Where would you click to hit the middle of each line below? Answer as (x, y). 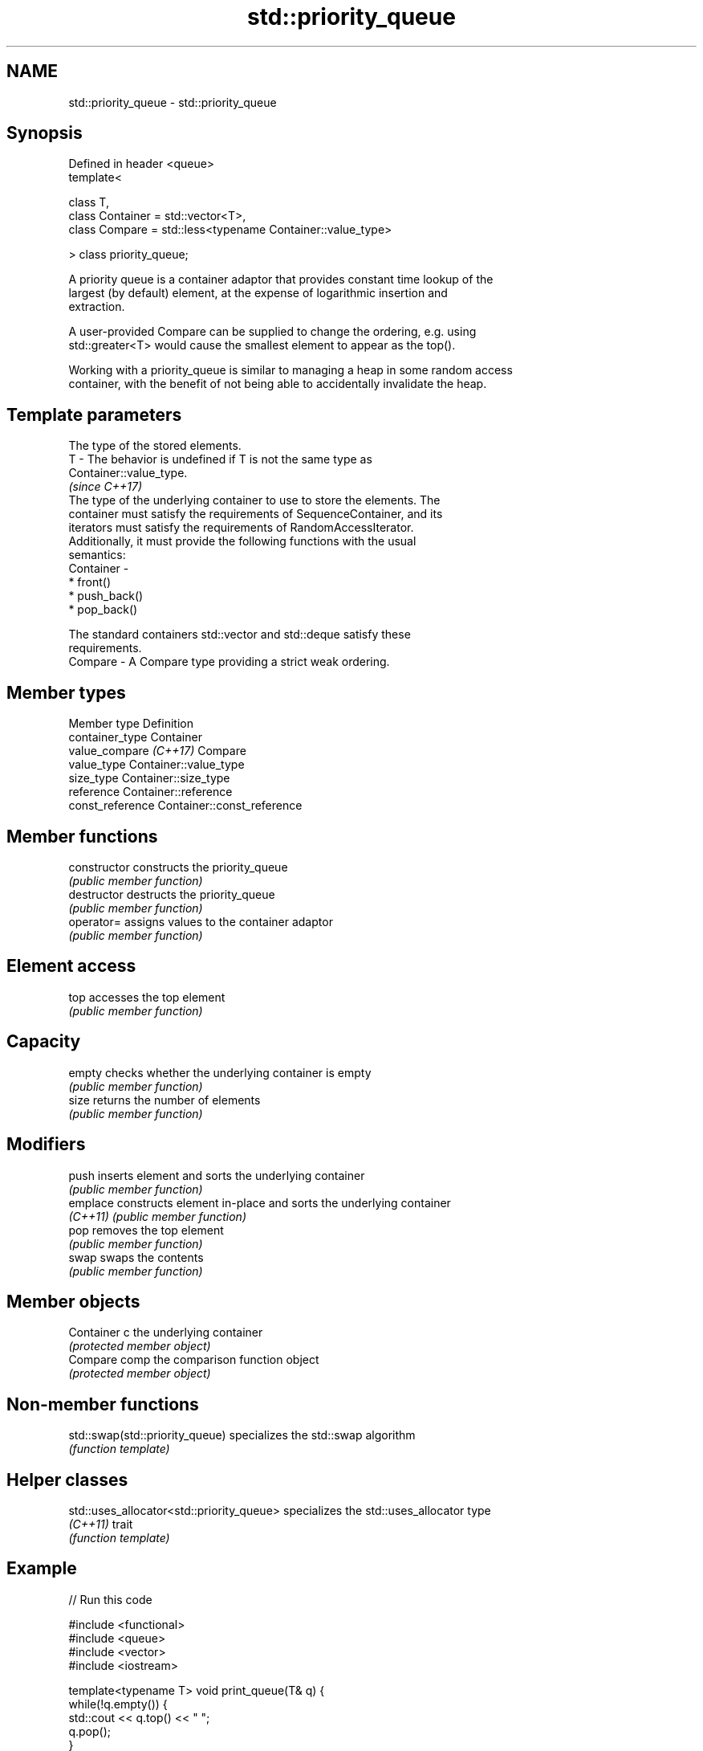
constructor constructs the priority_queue (178, 867)
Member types (66, 692)
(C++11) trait (101, 1524)
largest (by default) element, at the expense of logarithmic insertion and (258, 293)
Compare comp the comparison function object (194, 1360)
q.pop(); (89, 1731)
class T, (89, 202)
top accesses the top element (147, 997)
